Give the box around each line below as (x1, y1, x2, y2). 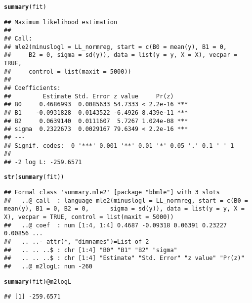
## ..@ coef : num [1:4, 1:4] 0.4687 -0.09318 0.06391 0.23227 (4, 221, 227, 229)
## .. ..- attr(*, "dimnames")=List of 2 (4, 238, 149, 246)
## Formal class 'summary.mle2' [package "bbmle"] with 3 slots (4, 189, 220, 196)
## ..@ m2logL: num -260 (4, 263, 92, 270)
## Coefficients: (4, 84, 61, 91)
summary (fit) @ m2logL (4, 278, 72, 285)
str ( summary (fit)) (4, 173, 64, 181)
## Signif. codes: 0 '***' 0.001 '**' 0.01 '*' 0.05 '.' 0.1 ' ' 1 (4, 142, 234, 149)
